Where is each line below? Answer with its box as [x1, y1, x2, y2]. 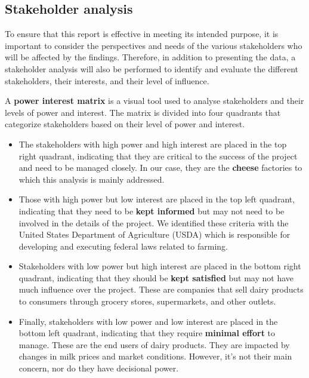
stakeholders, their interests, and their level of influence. [5, 74, 209, 87]
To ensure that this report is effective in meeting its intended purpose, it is [5, 27, 279, 40]
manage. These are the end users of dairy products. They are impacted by [18, 338, 290, 351]
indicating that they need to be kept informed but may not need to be [18, 204, 285, 217]
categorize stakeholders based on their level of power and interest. [5, 118, 245, 130]
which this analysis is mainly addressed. [18, 173, 165, 185]
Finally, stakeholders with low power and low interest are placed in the [18, 315, 278, 327]
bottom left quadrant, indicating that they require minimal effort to [18, 327, 276, 339]
